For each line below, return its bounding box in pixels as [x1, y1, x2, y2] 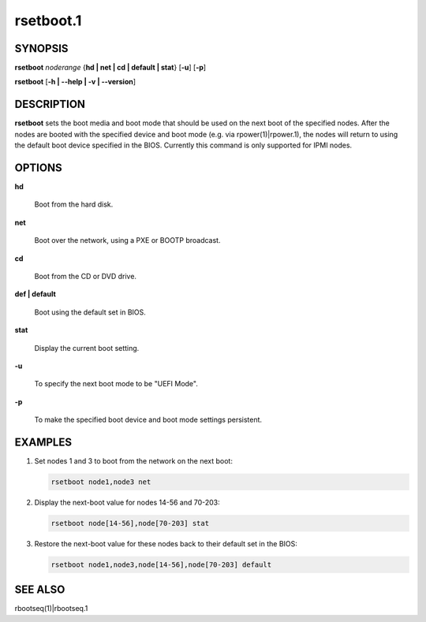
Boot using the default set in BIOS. [34, 307, 146, 317]
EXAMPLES [14, 435, 73, 449]
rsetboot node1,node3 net [50, 478, 151, 486]
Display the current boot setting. [34, 343, 140, 352]
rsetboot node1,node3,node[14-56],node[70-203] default [50, 560, 272, 569]
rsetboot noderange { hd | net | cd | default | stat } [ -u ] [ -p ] [14, 63, 207, 73]
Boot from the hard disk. [34, 199, 114, 209]
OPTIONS [14, 161, 62, 174]
